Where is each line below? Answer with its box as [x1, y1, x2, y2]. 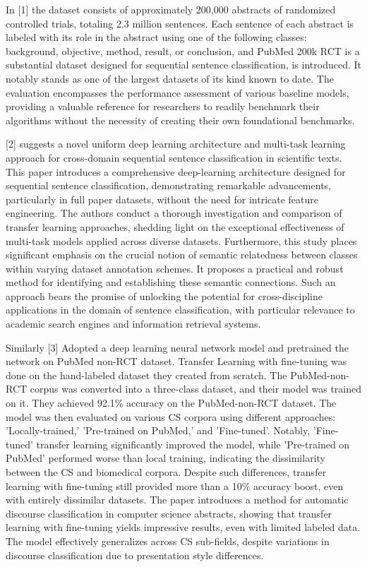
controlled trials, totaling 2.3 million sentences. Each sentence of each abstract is [6, 16, 354, 30]
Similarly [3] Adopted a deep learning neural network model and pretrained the [6, 340, 349, 354]
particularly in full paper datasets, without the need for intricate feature [6, 191, 319, 206]
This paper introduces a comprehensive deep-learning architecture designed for [6, 164, 346, 179]
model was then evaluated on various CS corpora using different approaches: [6, 409, 336, 424]
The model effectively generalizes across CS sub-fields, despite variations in [6, 533, 330, 548]
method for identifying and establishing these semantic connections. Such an [6, 275, 336, 290]
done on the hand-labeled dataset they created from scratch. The [6, 367, 287, 382]
